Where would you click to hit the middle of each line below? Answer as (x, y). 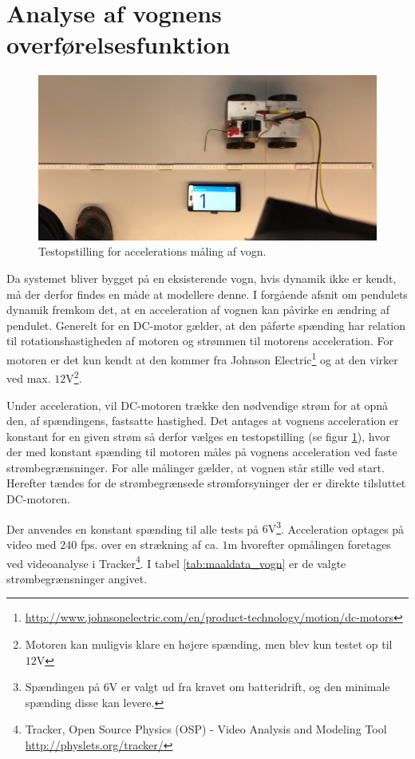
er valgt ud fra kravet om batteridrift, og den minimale (255, 687)
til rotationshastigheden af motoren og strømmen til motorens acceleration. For (200, 341)
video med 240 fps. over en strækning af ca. (113, 544)
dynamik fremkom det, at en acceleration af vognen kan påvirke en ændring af (198, 310)
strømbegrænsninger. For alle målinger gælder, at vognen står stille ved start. (196, 467)
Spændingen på (63, 687)
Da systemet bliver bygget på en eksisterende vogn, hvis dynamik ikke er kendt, (202, 278)
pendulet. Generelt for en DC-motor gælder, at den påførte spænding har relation (206, 325)
